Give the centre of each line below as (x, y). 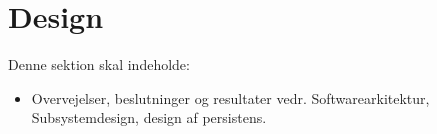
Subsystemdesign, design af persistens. (149, 117)
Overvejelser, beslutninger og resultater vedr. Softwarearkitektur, (230, 97)
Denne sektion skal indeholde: (99, 64)
